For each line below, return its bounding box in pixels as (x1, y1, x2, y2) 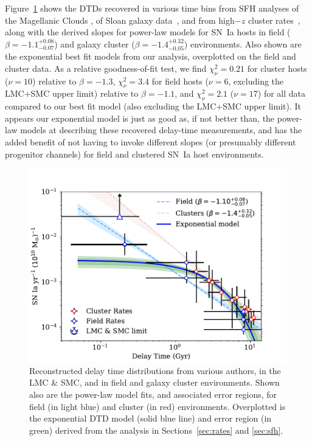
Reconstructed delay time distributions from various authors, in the (29, 364, 281, 377)
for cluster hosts (247, 61, 307, 74)
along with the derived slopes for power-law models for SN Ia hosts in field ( (5, 26, 291, 38)
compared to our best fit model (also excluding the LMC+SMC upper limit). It (5, 100, 301, 113)
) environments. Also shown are (184, 37, 302, 50)
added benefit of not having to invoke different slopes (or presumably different (5, 135, 296, 148)
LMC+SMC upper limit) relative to (5, 87, 139, 100)
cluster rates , (248, 13, 300, 26)
